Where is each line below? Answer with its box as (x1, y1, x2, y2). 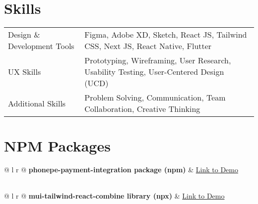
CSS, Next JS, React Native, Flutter (84, 40, 212, 52)
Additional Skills (8, 97, 66, 109)
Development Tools (8, 40, 74, 52)
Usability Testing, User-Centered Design (84, 66, 224, 78)
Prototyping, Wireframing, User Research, (84, 54, 231, 66)
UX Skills (8, 66, 41, 78)
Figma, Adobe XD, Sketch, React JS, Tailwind (84, 29, 247, 41)
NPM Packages (4, 136, 111, 156)
